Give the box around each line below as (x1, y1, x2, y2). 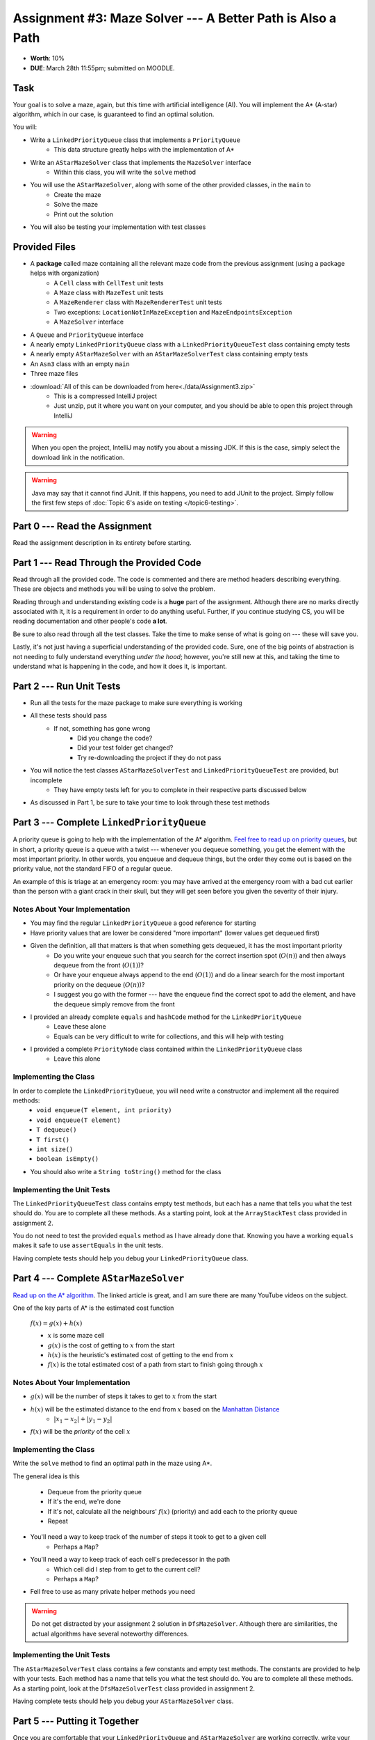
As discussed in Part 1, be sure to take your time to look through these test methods (30, 798, 270, 807)
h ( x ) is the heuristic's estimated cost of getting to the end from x (47, 1350, 234, 1359)
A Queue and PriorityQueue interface (30, 331, 144, 339)
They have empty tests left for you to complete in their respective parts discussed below (53, 786, 307, 794)
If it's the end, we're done (47, 1497, 122, 1506)
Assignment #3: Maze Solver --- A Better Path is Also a (12, 10, 337, 26)
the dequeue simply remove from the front (53, 999, 175, 1009)
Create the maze (53, 190, 101, 198)
